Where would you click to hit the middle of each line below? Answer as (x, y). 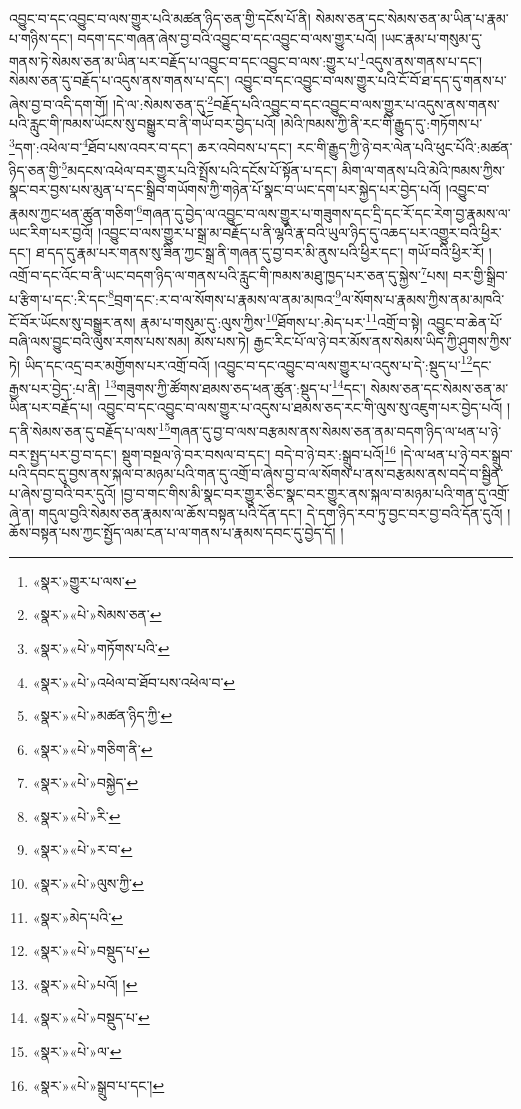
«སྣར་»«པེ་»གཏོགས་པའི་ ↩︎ (101, 647)
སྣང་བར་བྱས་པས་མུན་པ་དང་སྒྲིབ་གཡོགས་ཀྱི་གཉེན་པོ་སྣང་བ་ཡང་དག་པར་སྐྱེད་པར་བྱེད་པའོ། (225, 189)
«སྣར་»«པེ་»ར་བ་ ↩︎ (82, 849)
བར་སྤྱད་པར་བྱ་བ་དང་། (63, 453)
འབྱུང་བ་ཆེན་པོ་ (465, 321)
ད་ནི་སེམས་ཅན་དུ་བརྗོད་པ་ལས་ (84, 430)
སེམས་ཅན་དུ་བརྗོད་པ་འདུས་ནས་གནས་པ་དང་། (119, 80)
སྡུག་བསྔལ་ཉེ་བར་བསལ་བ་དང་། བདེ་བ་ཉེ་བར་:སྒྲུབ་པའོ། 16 (258, 452)
